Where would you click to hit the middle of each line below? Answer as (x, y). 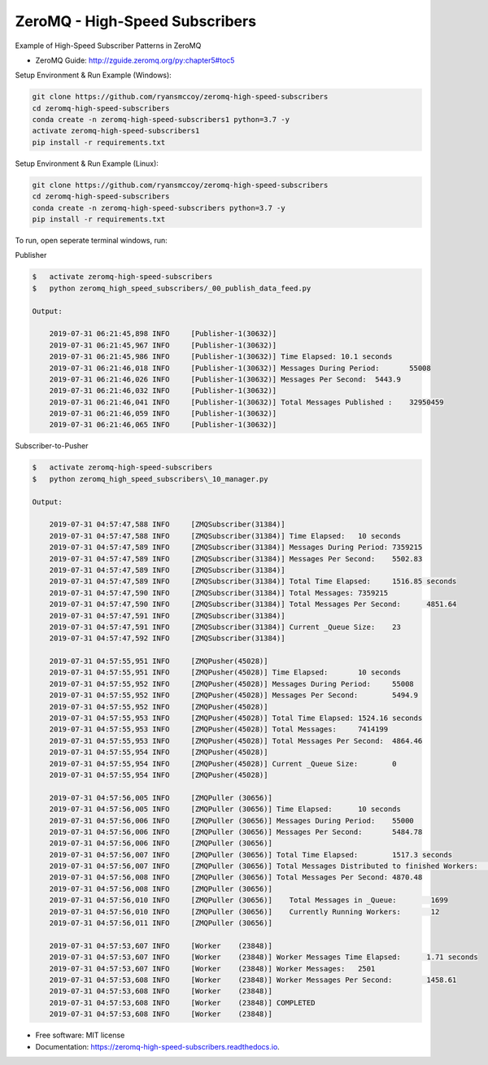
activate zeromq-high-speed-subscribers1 (116, 131)
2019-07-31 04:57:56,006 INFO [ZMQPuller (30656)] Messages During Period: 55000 (231, 821)
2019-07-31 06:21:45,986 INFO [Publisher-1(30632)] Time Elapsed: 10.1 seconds (221, 357)
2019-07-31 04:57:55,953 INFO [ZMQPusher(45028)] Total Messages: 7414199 (219, 729)
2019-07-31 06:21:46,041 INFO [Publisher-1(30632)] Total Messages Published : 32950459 (246, 402)
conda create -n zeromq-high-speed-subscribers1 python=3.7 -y (161, 120)
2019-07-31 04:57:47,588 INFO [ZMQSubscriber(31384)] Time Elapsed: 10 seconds (225, 536)
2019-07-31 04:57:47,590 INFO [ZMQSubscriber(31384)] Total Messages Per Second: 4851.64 (253, 605)
